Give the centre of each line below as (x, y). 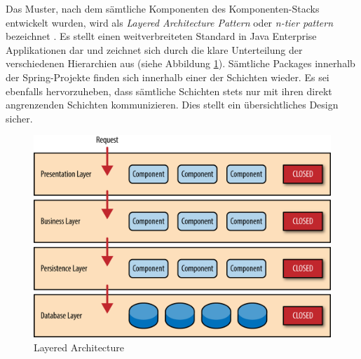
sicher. (19, 118)
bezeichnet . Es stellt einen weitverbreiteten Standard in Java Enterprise (161, 36)
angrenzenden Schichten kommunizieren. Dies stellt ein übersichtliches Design (172, 105)
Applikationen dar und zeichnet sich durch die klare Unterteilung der (154, 49)
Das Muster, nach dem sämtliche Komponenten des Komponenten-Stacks (163, 8)
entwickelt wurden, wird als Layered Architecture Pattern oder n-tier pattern (170, 22)
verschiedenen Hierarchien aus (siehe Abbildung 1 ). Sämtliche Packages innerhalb (180, 63)
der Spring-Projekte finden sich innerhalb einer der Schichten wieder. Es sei (168, 77)
